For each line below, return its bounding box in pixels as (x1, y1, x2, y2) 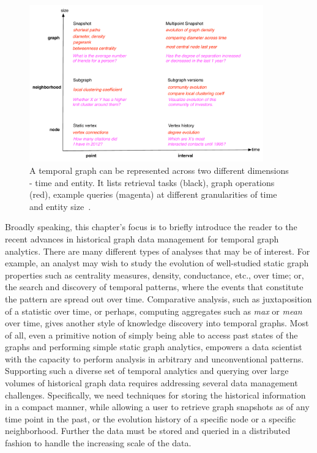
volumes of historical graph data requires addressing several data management (5, 376, 298, 389)
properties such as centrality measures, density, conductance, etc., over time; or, (5, 268, 304, 281)
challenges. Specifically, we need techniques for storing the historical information (5, 388, 306, 401)
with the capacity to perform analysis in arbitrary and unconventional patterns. (5, 352, 304, 365)
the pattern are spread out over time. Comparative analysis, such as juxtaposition (5, 292, 312, 305)
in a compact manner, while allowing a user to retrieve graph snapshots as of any (5, 400, 310, 413)
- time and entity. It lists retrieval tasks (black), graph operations (29, 176, 275, 189)
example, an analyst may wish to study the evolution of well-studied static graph (5, 256, 309, 269)
